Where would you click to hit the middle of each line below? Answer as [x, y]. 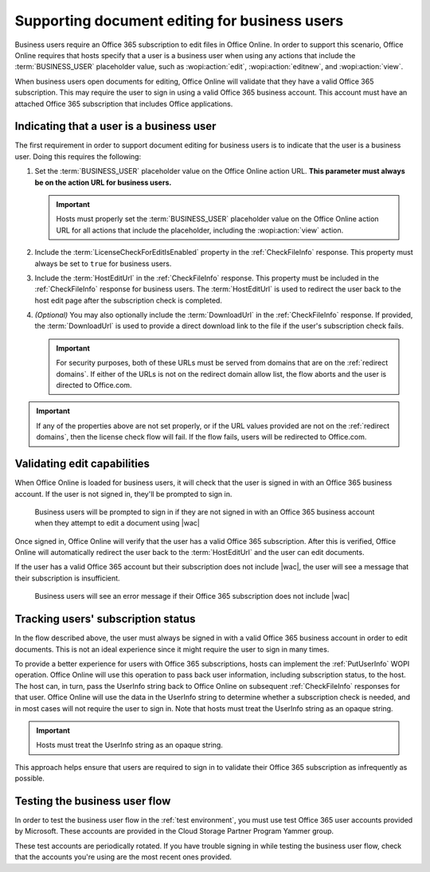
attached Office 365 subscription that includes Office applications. [124, 104]
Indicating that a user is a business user [115, 126]
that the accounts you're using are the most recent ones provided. [123, 857]
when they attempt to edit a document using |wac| [117, 523]
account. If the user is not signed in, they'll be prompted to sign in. [123, 494]
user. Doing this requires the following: [78, 156]
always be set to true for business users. [103, 264]
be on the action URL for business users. [103, 182]
